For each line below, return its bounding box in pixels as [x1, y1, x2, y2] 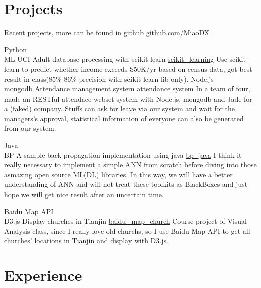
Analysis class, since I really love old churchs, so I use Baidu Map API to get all [4, 225, 250, 236]
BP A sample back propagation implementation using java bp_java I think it [4, 149, 242, 160]
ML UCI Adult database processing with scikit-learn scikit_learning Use [4, 54, 227, 64]
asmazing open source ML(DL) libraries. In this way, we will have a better [4, 169, 233, 179]
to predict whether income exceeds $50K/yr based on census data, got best [22, 63, 252, 74]
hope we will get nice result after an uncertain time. [4, 189, 164, 200]
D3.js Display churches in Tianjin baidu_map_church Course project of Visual [4, 216, 247, 226]
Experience [4, 265, 82, 285]
